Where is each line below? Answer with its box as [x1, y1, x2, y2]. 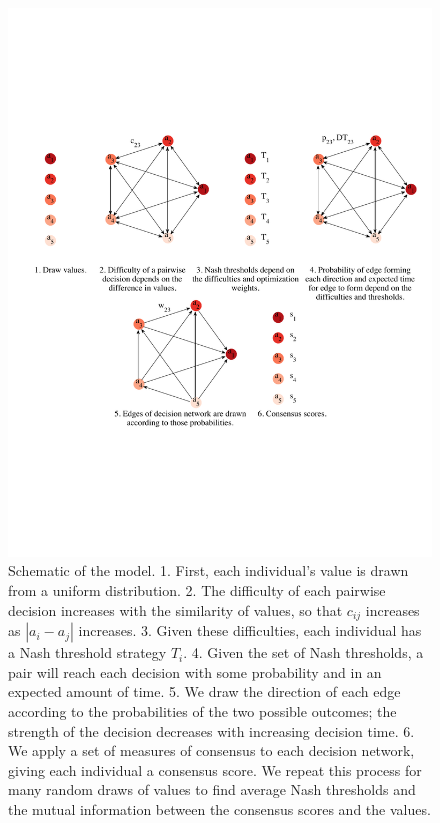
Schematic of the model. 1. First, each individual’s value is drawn [8, 560, 409, 581]
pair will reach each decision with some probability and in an [8, 661, 382, 682]
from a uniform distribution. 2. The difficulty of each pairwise [8, 580, 386, 601]
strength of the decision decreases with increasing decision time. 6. [8, 720, 415, 741]
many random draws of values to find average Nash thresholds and [8, 779, 416, 800]
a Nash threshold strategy [8, 642, 167, 663]
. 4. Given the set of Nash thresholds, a [183, 642, 424, 663]
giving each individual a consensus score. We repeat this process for [8, 759, 422, 780]
